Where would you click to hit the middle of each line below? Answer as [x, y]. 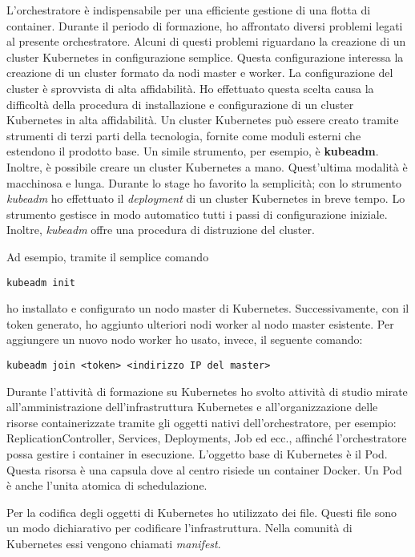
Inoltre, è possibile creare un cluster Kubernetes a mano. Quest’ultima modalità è [207, 166]
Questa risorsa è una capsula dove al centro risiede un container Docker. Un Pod [204, 469]
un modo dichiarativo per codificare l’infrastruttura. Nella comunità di [179, 528]
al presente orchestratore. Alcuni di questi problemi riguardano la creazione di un [206, 41]
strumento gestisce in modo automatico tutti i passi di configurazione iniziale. [197, 214]
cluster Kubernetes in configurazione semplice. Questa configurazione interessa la [205, 57]
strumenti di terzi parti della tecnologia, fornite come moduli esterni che [184, 135]
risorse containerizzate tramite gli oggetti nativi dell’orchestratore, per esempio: [201, 422]
